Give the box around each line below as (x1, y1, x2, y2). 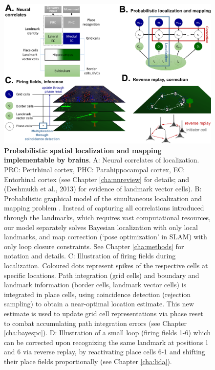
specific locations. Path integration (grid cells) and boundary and (4, 270, 199, 280)
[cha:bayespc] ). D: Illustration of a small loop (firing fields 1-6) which (4, 327, 211, 338)
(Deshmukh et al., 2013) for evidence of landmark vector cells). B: (4, 184, 202, 194)
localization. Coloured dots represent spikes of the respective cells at (4, 260, 208, 270)
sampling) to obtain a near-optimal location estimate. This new (4, 299, 194, 309)
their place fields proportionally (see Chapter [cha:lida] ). (4, 356, 172, 366)
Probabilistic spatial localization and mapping (4, 145, 162, 155)
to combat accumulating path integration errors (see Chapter (4, 318, 187, 328)
